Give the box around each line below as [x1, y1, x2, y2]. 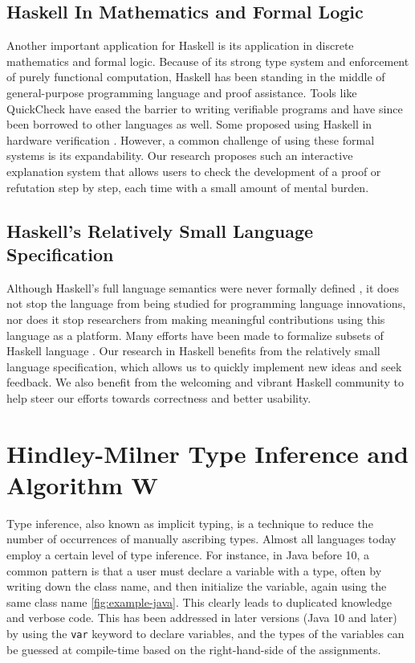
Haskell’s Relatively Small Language [6, 218, 314, 243]
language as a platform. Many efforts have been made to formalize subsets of [6, 326, 384, 343]
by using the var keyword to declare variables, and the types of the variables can [6, 624, 405, 641]
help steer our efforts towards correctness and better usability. [6, 389, 311, 406]
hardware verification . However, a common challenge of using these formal [6, 131, 375, 148]
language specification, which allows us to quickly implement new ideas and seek [6, 358, 402, 374]
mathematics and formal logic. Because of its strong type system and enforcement [6, 52, 409, 69]
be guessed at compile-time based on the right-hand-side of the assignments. [6, 640, 381, 657]
